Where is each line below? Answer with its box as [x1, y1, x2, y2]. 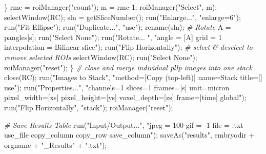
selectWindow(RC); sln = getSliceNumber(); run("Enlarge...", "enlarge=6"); [4, 11, 241, 22]
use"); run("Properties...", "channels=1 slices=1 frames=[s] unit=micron [4, 82, 230, 92]
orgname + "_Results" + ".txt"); [4, 139, 107, 150]
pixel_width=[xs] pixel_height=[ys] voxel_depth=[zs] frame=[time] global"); [4, 92, 247, 103]
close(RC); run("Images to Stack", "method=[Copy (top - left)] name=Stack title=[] [4, 72, 262, 83]
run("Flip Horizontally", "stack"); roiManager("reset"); [4, 102, 173, 112]
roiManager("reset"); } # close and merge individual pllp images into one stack [4, 62, 252, 72]
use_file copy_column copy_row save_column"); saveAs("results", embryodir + [4, 129, 255, 140]
